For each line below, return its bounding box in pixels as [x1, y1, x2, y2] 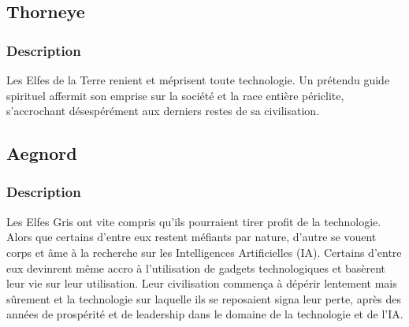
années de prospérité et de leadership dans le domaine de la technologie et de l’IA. [6, 306, 403, 322]
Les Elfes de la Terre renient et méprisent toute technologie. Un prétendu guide [6, 72, 390, 87]
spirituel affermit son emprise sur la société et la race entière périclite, [6, 87, 344, 103]
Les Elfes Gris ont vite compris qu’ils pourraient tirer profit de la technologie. [6, 213, 381, 229]
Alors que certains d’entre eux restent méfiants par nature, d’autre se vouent [6, 229, 377, 245]
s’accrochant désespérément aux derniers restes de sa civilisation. [6, 102, 320, 119]
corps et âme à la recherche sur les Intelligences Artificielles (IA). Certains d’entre [6, 243, 402, 260]
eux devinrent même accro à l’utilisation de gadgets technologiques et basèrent [6, 259, 386, 276]
